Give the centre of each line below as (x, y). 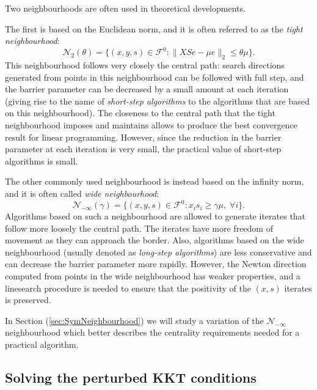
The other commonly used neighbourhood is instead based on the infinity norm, (155, 181)
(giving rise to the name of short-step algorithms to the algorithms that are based (157, 101)
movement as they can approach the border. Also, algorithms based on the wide (155, 240)
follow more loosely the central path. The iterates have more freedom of (139, 228)
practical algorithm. (42, 344)
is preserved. (28, 300)
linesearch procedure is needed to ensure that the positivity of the (128, 288)
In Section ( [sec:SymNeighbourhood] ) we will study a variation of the (134, 320)
